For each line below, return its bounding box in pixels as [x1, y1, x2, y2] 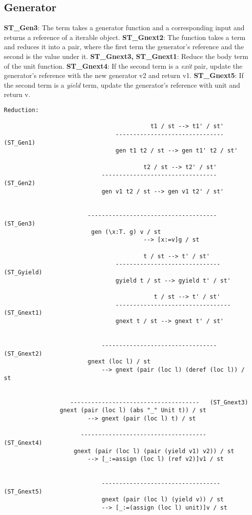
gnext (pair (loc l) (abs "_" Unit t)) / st [59, 407, 207, 414]
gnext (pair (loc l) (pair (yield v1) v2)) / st [74, 447, 234, 455]
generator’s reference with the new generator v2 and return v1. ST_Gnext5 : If [4, 70, 244, 80]
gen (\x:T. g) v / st [91, 228, 161, 235]
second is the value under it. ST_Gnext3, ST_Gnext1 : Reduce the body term [4, 51, 249, 61]
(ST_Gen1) [4, 139, 36, 146]
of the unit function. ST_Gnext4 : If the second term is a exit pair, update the [4, 60, 243, 71]
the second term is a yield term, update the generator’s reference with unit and [4, 79, 240, 90]
